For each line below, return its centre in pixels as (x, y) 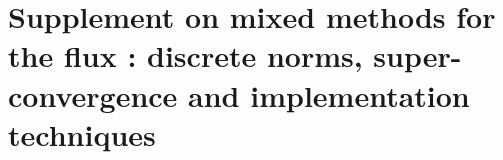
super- (417, 55)
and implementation (329, 94)
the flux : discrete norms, (185, 55)
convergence (93, 94)
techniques (82, 133)
